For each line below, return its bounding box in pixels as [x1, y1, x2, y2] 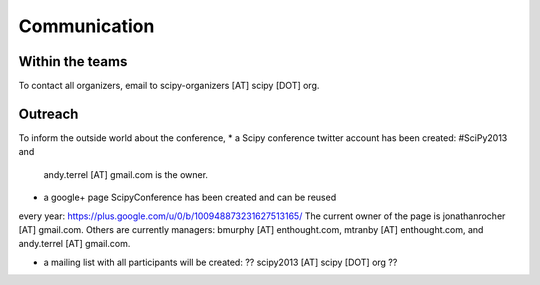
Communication [18, 15, 155, 37]
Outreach [18, 105, 79, 122]
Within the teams [18, 53, 128, 70]
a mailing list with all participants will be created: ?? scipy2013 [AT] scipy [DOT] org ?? [43, 256, 398, 268]
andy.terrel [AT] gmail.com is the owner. [43, 168, 209, 180]
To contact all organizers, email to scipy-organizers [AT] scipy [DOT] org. [18, 80, 320, 92]
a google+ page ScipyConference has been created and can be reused [43, 191, 337, 204]
